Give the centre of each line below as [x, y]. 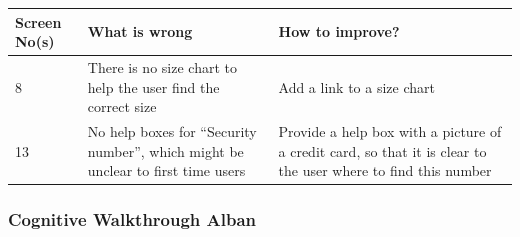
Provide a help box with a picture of [390, 130]
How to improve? [339, 31]
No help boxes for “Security [172, 130]
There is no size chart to [162, 66]
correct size [122, 106]
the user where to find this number [385, 170]
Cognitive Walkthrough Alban [132, 219]
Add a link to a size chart [356, 86]
